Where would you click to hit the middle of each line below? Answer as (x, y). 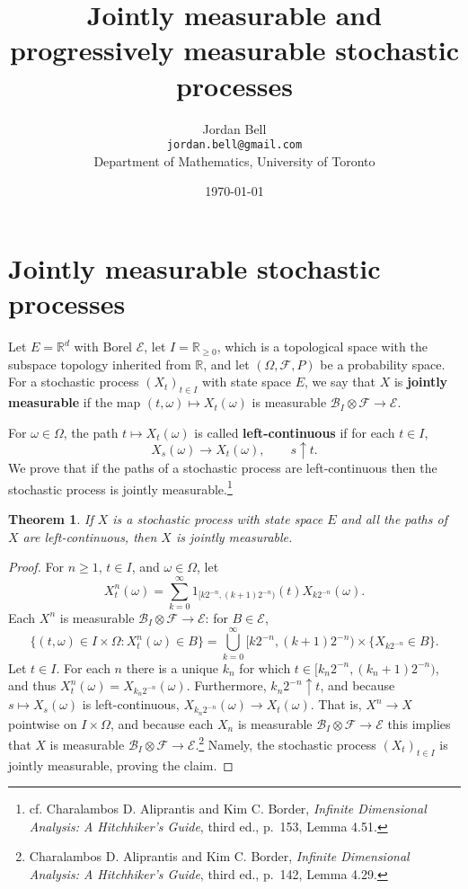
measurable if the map (75, 402)
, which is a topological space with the (322, 347)
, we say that (340, 382)
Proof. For (36, 567)
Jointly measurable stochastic (194, 267)
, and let (226, 364)
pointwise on (43, 723)
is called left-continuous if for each (295, 432)
